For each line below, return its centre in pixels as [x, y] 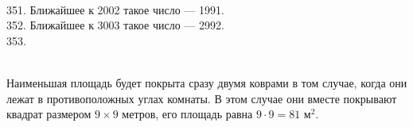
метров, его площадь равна [187, 114]
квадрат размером [49, 114]
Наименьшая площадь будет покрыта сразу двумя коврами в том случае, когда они [207, 82]
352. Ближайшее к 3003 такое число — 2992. [115, 25]
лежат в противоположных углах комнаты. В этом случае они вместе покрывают [202, 98]
